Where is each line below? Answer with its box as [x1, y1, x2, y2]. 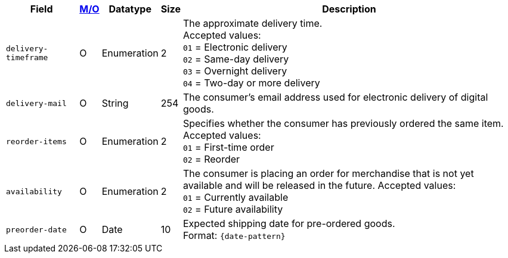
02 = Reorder [182, 153, 240, 165]
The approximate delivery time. [182, 17, 323, 29]
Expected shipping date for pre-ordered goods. [182, 217, 395, 229]
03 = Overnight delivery [182, 65, 287, 77]
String [101, 97, 129, 109]
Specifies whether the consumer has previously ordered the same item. [182, 117, 504, 129]
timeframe [6, 53, 48, 62]
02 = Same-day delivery [182, 53, 289, 65]
